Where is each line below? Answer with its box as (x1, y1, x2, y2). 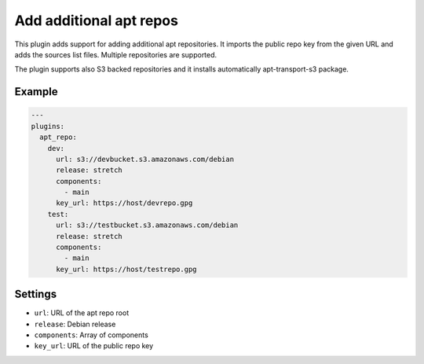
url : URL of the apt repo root (34, 308, 130, 318)
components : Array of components (34, 330, 148, 340)
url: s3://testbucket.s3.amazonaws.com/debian (56, 221, 239, 230)
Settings (14, 288, 57, 301)
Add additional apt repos (14, 12, 178, 29)
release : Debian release (34, 319, 116, 329)
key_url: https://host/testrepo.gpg (56, 264, 197, 274)
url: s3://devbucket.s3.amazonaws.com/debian (56, 154, 235, 164)
